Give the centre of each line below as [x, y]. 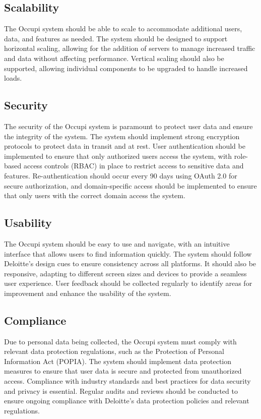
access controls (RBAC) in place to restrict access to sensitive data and [134, 166]
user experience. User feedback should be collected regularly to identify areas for [128, 283]
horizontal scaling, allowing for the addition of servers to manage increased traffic [130, 48]
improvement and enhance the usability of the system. [88, 293]
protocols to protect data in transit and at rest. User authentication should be [125, 146]
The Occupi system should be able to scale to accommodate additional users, [123, 28]
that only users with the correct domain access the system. [95, 195]
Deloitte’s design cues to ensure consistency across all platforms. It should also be [130, 263]
